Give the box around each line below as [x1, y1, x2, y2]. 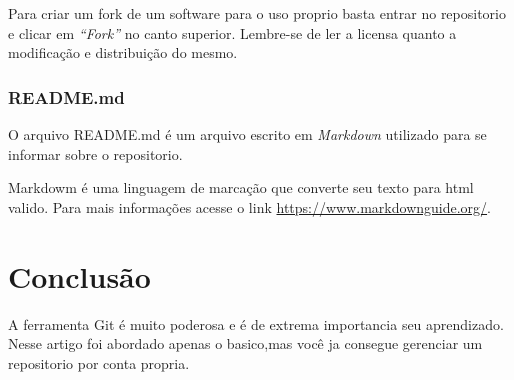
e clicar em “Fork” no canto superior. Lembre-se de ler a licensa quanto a [8, 22, 457, 43]
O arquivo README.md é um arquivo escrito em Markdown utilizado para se [8, 124, 487, 144]
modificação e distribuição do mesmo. [8, 42, 238, 63]
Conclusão [8, 255, 151, 296]
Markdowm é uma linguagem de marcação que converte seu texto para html [8, 177, 474, 198]
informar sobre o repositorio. [8, 143, 183, 164]
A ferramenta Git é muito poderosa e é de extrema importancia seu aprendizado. [8, 313, 504, 334]
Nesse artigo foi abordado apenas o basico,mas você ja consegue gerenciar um [8, 333, 483, 354]
